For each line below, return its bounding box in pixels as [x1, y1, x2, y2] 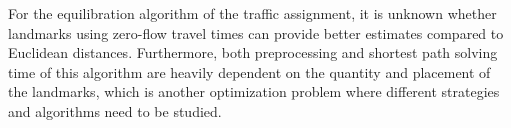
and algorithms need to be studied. [8, 100, 222, 121]
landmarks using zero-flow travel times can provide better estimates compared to [8, 22, 504, 43]
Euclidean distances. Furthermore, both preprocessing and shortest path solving [8, 42, 498, 63]
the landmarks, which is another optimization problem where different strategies [8, 81, 500, 102]
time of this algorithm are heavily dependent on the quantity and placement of [8, 61, 491, 82]
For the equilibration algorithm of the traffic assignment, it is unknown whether [8, 3, 497, 23]
